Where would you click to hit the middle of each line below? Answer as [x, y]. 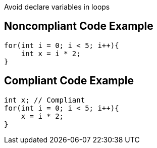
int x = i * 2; [51, 53]
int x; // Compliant [45, 100]
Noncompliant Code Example [79, 26]
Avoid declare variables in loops [57, 7]
